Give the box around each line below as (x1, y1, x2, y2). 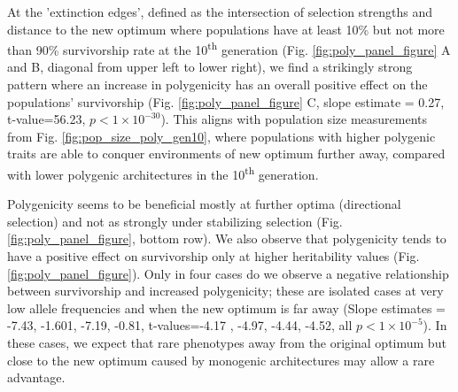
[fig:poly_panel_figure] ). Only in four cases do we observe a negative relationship (7, 264, 449, 282)
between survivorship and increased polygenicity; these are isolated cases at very (7, 281, 444, 300)
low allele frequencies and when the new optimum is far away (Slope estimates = (7, 298, 446, 317)
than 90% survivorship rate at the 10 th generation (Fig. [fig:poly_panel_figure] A (7, 38, 451, 58)
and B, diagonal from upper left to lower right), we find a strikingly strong (7, 58, 413, 76)
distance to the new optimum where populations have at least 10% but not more (7, 19, 445, 38)
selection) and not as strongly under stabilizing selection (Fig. (7, 211, 343, 230)
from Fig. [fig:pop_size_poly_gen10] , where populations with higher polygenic (7, 127, 436, 145)
